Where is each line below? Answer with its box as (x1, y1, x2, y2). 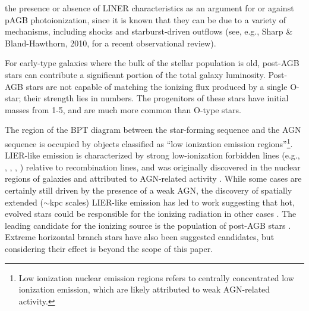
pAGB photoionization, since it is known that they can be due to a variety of (5, 13, 286, 26)
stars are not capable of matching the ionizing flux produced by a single (26, 80, 288, 92)
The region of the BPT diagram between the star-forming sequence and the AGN (5, 123, 301, 136)
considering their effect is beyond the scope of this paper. (5, 242, 213, 254)
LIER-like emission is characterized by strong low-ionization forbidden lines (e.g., (5, 149, 300, 161)
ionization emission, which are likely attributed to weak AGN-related (18, 283, 270, 296)
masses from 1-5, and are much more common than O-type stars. (5, 103, 241, 116)
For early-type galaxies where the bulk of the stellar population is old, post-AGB (5, 57, 299, 69)
